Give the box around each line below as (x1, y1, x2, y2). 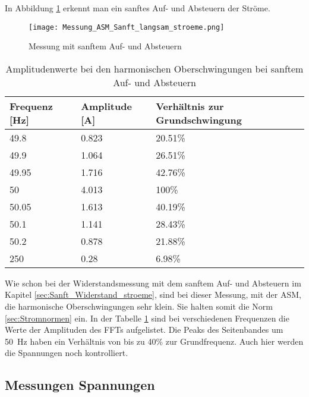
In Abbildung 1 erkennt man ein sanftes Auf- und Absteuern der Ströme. (5, 2, 270, 14)
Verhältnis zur (156, 99, 224, 113)
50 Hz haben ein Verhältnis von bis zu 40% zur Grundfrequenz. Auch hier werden (5, 335, 304, 347)
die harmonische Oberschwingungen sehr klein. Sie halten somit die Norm (5, 300, 273, 313)
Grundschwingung (156, 112, 242, 127)
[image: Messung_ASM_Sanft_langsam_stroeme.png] (29, 23, 225, 31)
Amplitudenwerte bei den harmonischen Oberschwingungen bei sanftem (5, 61, 304, 75)
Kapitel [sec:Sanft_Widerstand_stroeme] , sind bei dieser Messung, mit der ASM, (5, 288, 301, 301)
